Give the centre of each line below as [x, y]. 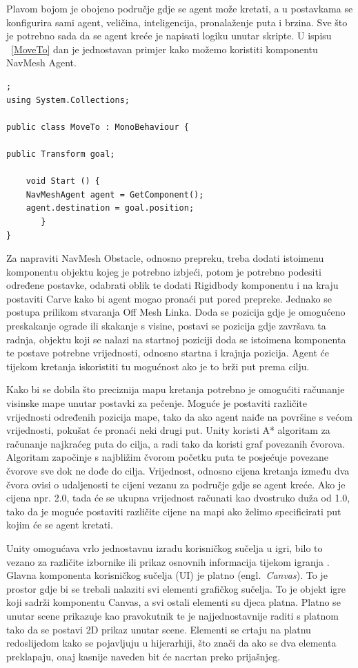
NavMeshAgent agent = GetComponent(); [115, 194]
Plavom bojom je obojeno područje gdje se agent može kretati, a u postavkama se [180, 8]
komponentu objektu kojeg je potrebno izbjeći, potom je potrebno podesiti [164, 271]
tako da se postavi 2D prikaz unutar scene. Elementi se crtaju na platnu [159, 629]
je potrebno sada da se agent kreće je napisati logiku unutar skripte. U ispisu [169, 36]
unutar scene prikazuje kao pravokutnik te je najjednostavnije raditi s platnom [172, 615]
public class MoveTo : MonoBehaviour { [98, 127]
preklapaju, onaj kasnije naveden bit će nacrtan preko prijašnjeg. [143, 656]
